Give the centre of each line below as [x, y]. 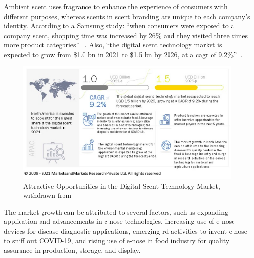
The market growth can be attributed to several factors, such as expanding [116, 211]
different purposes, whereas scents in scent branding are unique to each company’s [127, 16]
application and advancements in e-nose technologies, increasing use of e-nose [119, 221]
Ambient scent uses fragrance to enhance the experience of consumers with [116, 6]
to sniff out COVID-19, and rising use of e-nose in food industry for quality [117, 240]
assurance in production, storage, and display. [72, 250]
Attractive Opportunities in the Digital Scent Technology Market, [122, 185]
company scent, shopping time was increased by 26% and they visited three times [126, 35]
